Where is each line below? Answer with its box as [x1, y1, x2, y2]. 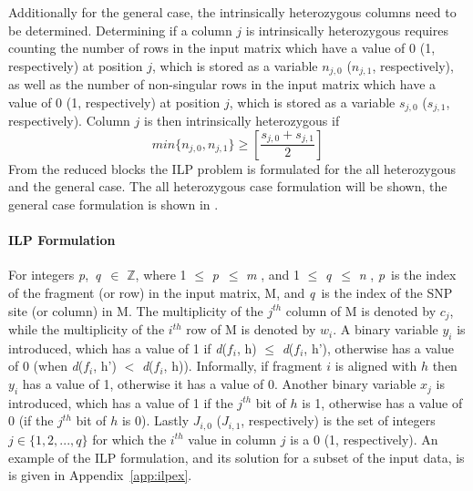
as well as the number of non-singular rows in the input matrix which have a [8, 75, 437, 94]
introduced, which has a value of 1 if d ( [8, 338, 227, 357]
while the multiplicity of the [8, 320, 165, 339]
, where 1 [135, 265, 187, 284]
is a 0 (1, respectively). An [290, 429, 438, 448]
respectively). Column [8, 111, 130, 130]
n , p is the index [358, 265, 457, 284]
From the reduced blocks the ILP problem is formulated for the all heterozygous [8, 159, 457, 178]
